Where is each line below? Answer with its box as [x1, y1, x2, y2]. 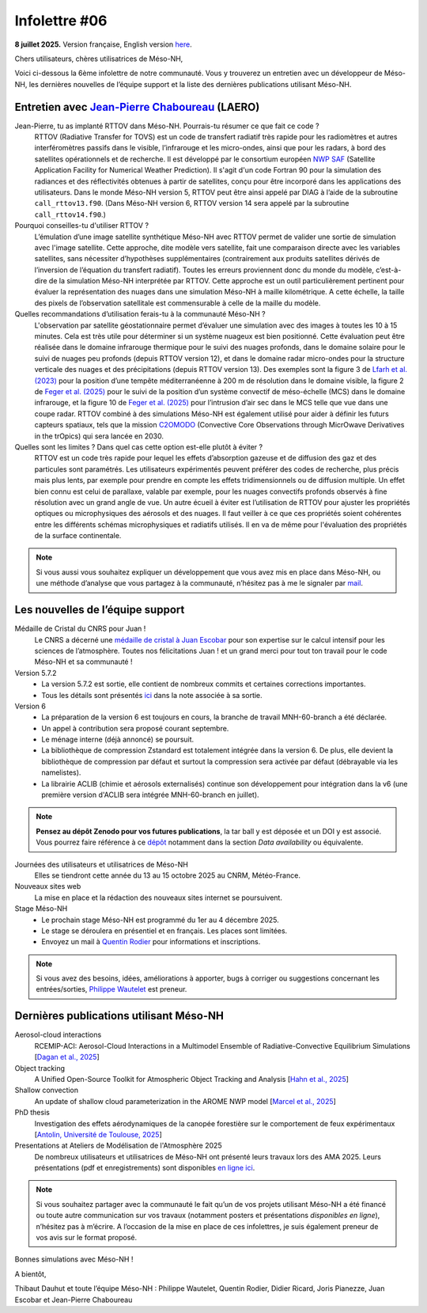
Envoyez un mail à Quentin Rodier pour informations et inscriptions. [41, 937, 261, 947]
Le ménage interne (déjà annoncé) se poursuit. [41, 734, 195, 744]
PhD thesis [14, 1108, 51, 1118]
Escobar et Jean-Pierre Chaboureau [14, 1295, 133, 1304]
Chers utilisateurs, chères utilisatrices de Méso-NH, [14, 54, 183, 63]
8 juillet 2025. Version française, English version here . [14, 40, 193, 49]
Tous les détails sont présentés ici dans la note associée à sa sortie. [41, 690, 263, 700]
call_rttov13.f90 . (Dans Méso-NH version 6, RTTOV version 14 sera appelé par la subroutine [34, 199, 350, 208]
